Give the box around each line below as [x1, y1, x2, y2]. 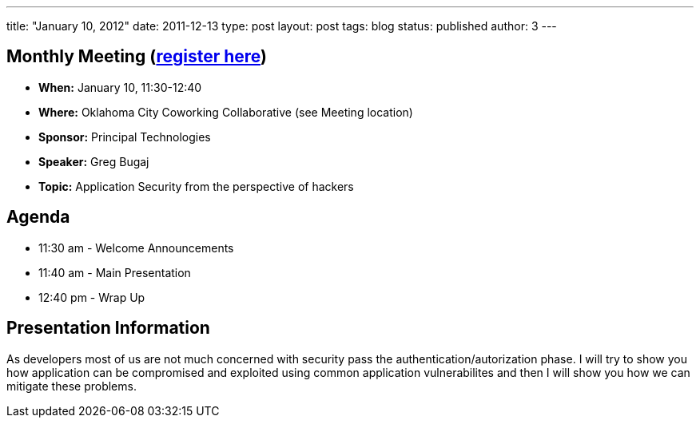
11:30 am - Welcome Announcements [38, 240, 234, 255]
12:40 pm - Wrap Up [38, 290, 145, 304]
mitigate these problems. [6, 378, 137, 393]
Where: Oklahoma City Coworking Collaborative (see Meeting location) [38, 105, 413, 119]
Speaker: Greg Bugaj [38, 154, 149, 168]
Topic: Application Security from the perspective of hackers [38, 179, 354, 193]
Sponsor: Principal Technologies [38, 129, 211, 144]
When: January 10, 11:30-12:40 [38, 80, 202, 94]
